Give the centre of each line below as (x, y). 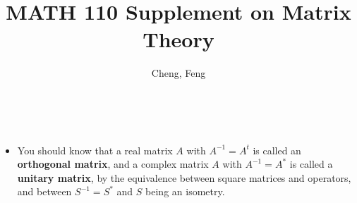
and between (44, 191)
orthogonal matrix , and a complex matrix (113, 164)
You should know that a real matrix (95, 150)
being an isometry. (185, 191)
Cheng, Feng (178, 73)
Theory (178, 39)
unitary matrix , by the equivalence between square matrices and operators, (184, 177)
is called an (277, 150)
